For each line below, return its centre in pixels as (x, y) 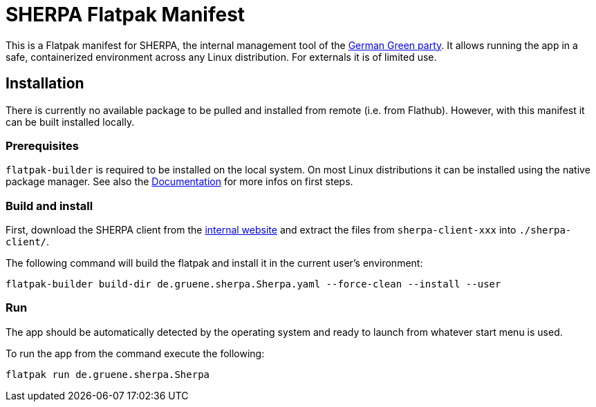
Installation (45, 84)
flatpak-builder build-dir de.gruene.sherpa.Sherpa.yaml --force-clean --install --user (253, 284)
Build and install (49, 206)
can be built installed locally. (70, 122)
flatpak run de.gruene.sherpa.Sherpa (108, 374)
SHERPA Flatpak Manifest (125, 15)
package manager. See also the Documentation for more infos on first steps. (179, 182)
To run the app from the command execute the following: (135, 353)
